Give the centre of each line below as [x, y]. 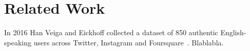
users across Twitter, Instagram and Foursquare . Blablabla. [129, 42]
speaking [18, 42]
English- [233, 32]
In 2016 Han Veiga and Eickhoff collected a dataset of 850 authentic [111, 32]
